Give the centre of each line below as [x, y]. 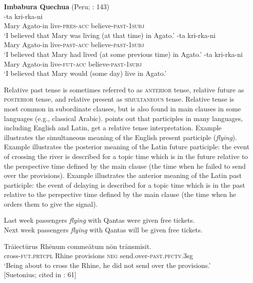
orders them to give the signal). [51, 203]
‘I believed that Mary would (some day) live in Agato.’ [85, 73]
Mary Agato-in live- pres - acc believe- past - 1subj [74, 26]
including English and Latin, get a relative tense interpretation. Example [113, 128]
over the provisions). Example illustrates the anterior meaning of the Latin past [123, 175]
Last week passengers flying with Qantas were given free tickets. [99, 220]
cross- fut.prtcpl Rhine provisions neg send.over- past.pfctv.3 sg [98, 256]
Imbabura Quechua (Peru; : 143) [57, 6]
